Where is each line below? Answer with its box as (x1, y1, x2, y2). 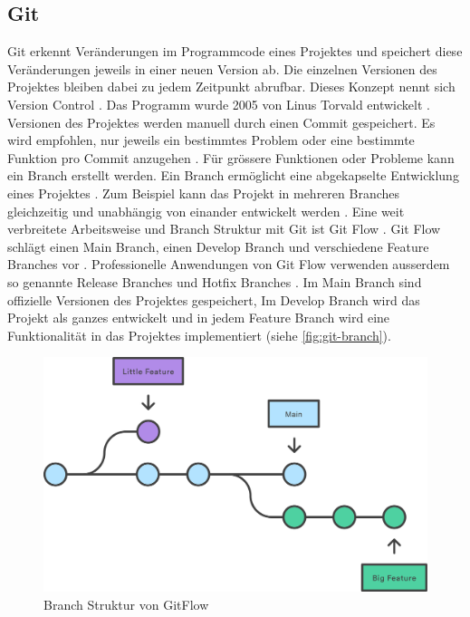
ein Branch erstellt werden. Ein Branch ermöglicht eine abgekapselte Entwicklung (7, 166, 459, 185)
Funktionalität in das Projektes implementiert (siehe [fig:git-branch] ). (7, 325, 391, 344)
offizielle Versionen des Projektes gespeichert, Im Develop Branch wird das (7, 290, 420, 309)
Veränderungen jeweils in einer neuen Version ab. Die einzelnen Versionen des (7, 59, 437, 78)
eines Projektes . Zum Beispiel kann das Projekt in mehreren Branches (7, 183, 400, 202)
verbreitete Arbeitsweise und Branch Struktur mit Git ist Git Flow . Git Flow (7, 219, 441, 238)
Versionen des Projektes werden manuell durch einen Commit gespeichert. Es (7, 112, 436, 131)
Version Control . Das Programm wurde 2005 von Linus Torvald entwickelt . (7, 94, 430, 113)
